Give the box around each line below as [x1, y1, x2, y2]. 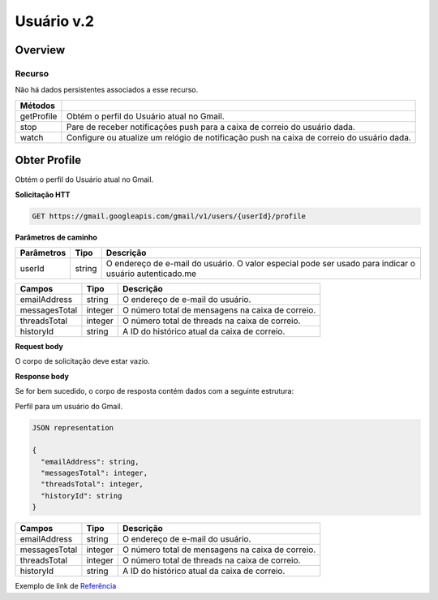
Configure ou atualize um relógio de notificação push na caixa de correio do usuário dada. [66, 132, 411, 143]
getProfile [19, 110, 58, 122]
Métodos [19, 100, 56, 111]
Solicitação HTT [15, 189, 71, 199]
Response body [15, 371, 69, 381]
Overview [15, 43, 66, 57]
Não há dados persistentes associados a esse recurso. [15, 85, 199, 95]
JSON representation [32, 423, 114, 432]
